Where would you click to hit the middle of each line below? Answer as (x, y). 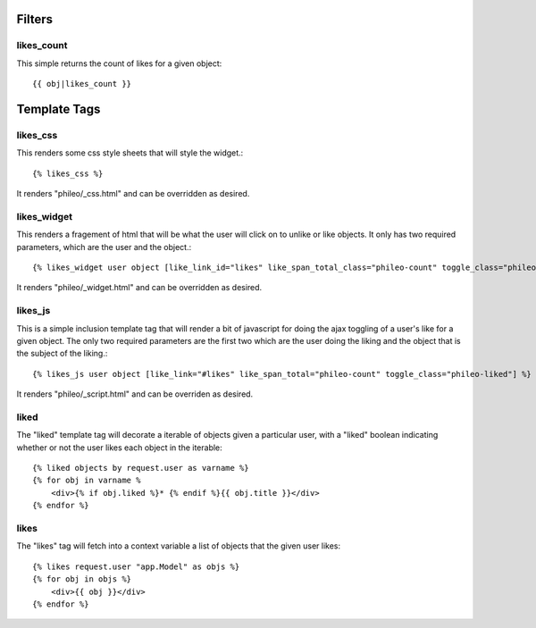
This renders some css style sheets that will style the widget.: (130, 153)
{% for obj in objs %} (82, 579)
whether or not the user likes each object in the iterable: (119, 448)
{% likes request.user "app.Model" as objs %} (136, 566)
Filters (35, 19)
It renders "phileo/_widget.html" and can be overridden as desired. (139, 288)
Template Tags (59, 109)
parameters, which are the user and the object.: (104, 247)
